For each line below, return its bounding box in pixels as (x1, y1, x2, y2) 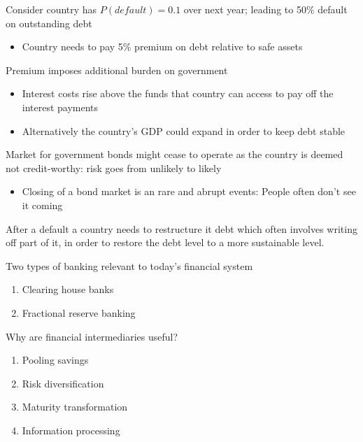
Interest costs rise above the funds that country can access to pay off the (22, 86, 334, 101)
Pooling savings (22, 352, 89, 367)
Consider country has (6, 2, 97, 16)
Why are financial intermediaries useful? (6, 329, 178, 343)
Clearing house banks (22, 282, 114, 297)
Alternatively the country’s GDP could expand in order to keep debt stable (22, 123, 346, 138)
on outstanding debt (6, 15, 92, 30)
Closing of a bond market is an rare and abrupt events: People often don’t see (22, 184, 356, 199)
